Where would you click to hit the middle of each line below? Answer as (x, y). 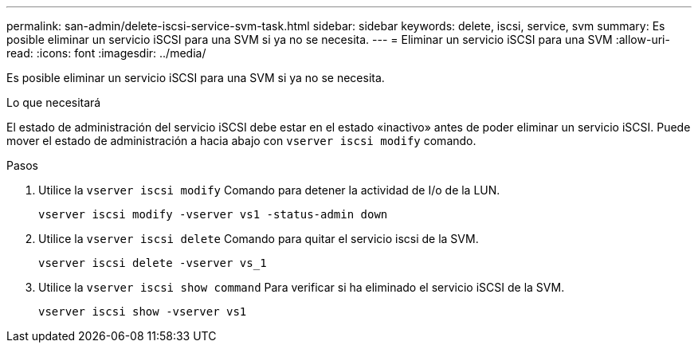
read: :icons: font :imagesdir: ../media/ (106, 53)
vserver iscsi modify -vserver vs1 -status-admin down (213, 214)
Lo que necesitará (54, 102)
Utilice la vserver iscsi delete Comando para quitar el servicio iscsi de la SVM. (259, 239)
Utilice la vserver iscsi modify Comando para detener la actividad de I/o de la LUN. (269, 190)
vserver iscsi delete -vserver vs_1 (153, 263)
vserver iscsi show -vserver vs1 (143, 312)
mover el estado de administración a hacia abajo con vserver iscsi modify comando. (241, 141)
